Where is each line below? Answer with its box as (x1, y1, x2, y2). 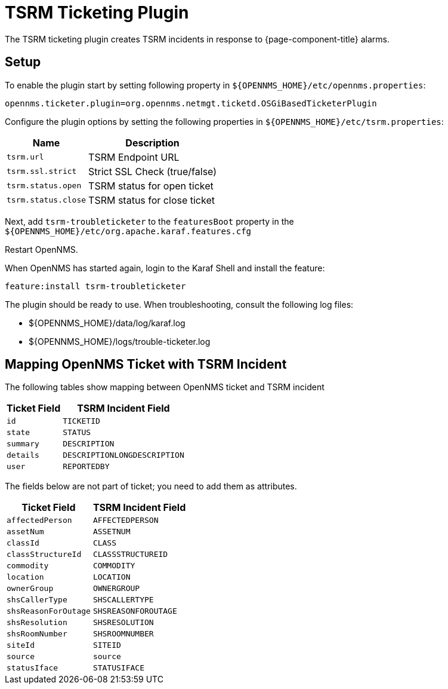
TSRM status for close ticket (88, 194, 215, 206)
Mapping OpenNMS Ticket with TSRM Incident (5, 357, 287, 372)
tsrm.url (7, 152, 44, 162)
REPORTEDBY (63, 462, 110, 471)
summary (7, 439, 39, 449)
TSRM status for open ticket (88, 179, 214, 192)
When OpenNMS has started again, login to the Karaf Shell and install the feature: (5, 262, 325, 273)
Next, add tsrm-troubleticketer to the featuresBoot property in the (5, 216, 294, 226)
